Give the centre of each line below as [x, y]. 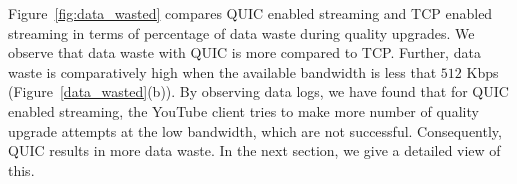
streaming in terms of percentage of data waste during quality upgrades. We [241, 32]
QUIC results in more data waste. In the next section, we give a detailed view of [254, 150]
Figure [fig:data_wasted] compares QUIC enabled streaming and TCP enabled [250, 13]
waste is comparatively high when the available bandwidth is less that [222, 71]
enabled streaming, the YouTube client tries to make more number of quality [243, 110]
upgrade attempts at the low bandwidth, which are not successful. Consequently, [255, 130]
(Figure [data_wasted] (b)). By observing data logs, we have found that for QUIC [258, 91]
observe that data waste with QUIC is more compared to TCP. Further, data [244, 52]
